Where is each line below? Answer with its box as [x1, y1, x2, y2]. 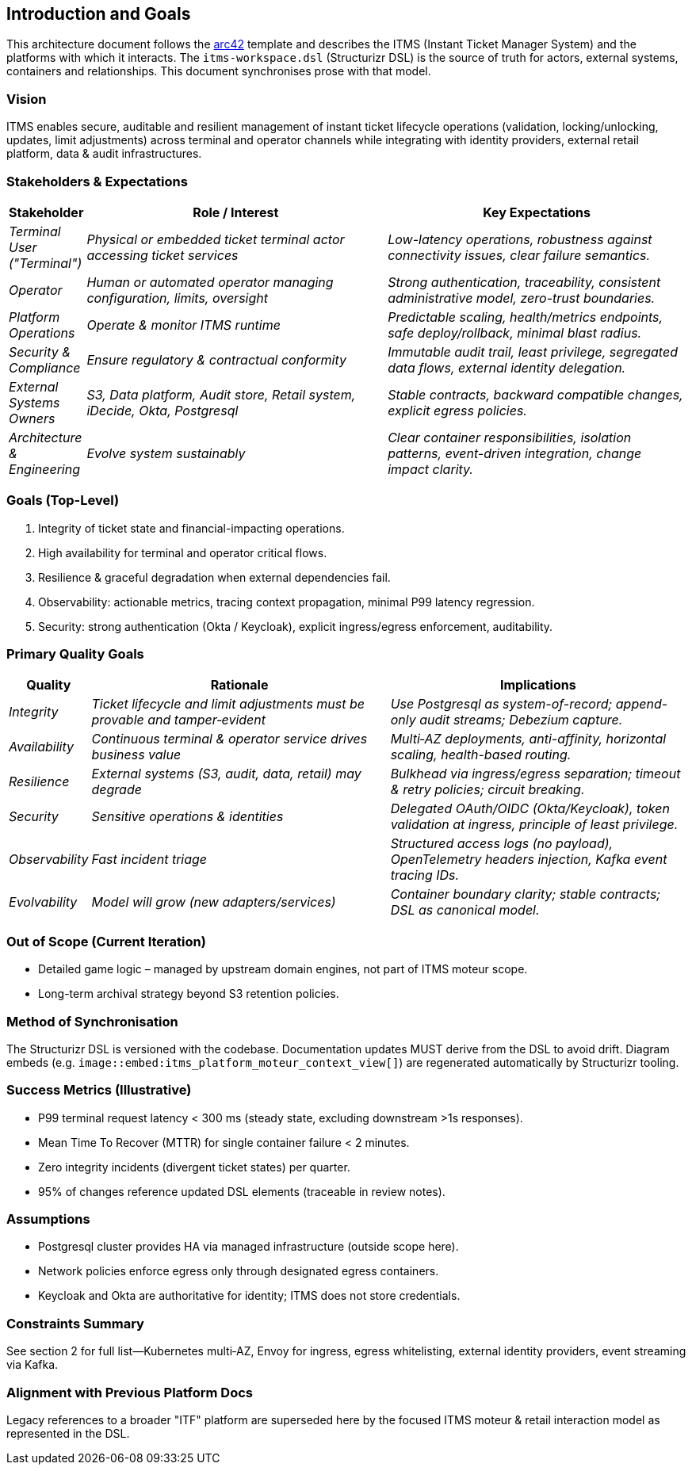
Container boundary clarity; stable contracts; [390, 886, 661, 903]
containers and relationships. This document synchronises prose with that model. [6, 64, 431, 78]
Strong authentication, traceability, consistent [388, 273, 661, 290]
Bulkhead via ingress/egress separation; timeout [390, 766, 681, 782]
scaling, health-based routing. [390, 747, 572, 763]
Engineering [9, 460, 81, 477]
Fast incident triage [91, 851, 208, 868]
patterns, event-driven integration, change [388, 445, 642, 461]
